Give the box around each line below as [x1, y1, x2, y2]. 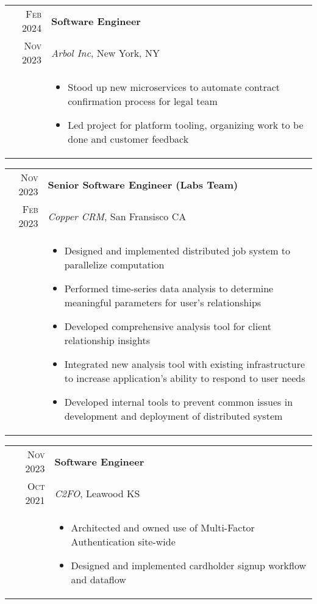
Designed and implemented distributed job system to [64, 243, 291, 257]
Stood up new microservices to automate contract [68, 80, 280, 94]
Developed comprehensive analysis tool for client [64, 319, 271, 333]
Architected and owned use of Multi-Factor [71, 520, 255, 534]
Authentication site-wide [71, 534, 176, 548]
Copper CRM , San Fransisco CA [48, 209, 187, 223]
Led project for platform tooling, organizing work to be [68, 118, 304, 132]
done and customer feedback [68, 132, 189, 146]
